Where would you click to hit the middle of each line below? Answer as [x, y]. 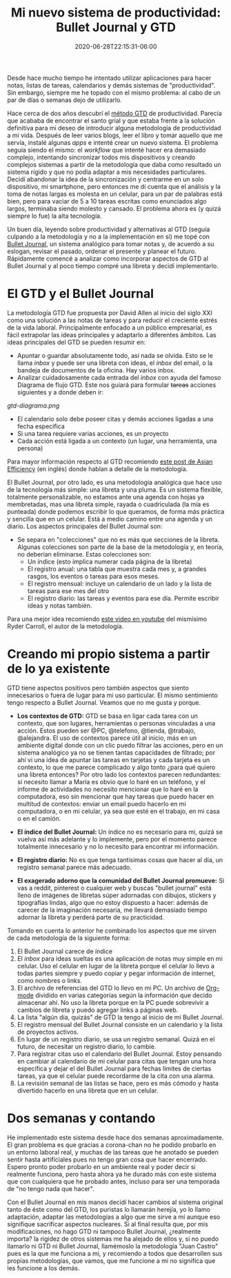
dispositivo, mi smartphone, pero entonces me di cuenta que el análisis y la [114, 186]
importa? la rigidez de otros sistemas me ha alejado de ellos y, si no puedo [113, 1239]
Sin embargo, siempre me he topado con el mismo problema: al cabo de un [114, 92]
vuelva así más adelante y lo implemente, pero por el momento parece [117, 839]
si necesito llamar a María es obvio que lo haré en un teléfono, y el [111, 781]
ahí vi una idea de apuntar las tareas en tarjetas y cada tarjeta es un [113, 759]
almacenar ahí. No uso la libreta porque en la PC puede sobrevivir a [113, 1002]
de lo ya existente [59, 669]
